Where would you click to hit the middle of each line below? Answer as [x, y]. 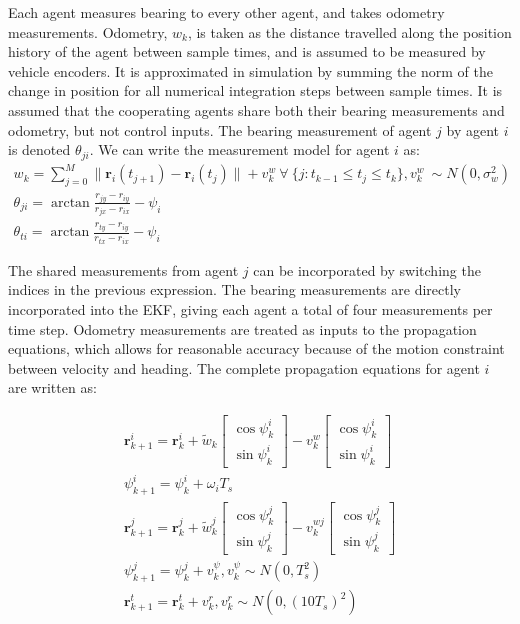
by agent [473, 129]
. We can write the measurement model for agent [239, 149]
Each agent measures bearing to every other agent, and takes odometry [226, 12]
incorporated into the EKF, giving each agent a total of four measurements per [250, 309]
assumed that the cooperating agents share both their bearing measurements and [256, 109]
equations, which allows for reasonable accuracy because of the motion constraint [256, 348]
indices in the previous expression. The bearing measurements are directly [234, 289]
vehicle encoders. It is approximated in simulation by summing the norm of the [250, 70]
